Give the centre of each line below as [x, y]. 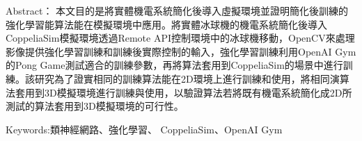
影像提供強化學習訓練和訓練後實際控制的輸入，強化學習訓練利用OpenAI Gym [181, 51]
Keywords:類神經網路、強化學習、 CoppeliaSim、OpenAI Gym [144, 129]
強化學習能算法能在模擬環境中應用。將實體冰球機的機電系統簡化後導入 [166, 24]
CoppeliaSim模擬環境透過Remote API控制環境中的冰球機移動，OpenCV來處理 [180, 38]
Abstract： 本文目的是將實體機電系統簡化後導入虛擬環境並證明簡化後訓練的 [177, 10]
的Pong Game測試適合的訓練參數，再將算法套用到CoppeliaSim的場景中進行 [174, 65]
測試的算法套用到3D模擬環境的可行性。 [95, 106]
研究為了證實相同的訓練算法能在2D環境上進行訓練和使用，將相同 [182, 78]
